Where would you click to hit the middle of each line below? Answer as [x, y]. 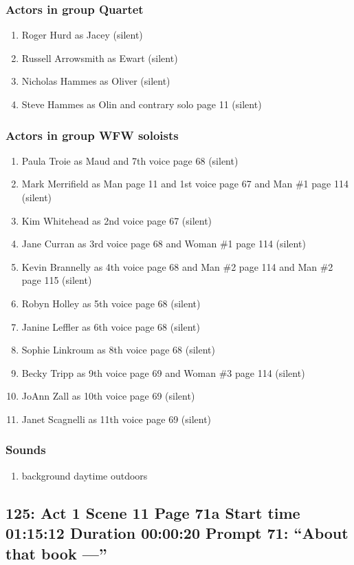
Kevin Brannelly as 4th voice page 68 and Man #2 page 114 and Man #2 [177, 266]
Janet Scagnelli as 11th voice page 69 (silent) [117, 419]
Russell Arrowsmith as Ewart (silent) [100, 58]
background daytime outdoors [85, 475]
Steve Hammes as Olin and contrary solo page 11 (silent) [142, 104]
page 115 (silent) [57, 280]
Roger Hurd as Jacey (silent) [82, 35]
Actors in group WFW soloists [92, 135]
